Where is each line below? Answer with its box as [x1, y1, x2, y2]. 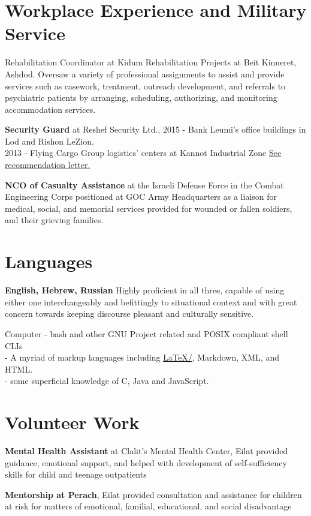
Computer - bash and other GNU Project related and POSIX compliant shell [5, 327, 288, 340]
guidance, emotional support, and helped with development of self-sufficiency [5, 456, 287, 469]
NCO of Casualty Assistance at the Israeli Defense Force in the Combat [5, 178, 284, 191]
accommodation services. [5, 103, 96, 115]
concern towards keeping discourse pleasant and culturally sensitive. [5, 307, 254, 320]
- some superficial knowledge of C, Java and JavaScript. [5, 374, 209, 387]
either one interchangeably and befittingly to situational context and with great [5, 295, 297, 308]
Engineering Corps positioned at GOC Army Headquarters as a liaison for [5, 190, 277, 203]
